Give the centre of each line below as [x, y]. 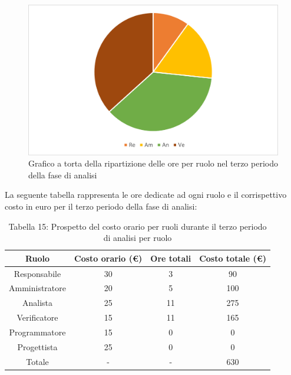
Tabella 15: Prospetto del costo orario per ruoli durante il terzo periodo [138, 226]
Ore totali [171, 258]
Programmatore [37, 332]
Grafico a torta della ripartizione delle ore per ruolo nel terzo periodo [153, 163]
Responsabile [37, 273]
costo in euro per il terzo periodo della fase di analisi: [101, 206]
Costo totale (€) [233, 258]
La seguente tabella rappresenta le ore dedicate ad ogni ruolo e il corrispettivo [146, 195]
